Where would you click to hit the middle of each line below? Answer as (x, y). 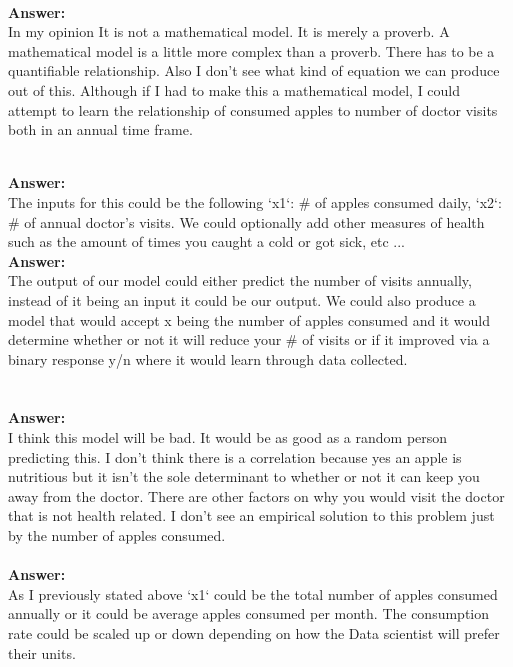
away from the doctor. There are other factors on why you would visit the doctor (256, 495)
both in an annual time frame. (100, 129)
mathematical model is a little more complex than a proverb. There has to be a (251, 50)
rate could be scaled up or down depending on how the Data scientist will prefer (254, 633)
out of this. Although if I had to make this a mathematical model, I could (234, 89)
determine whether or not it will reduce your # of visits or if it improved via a (249, 339)
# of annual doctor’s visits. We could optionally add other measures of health (246, 221)
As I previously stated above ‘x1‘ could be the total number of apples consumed (253, 593)
